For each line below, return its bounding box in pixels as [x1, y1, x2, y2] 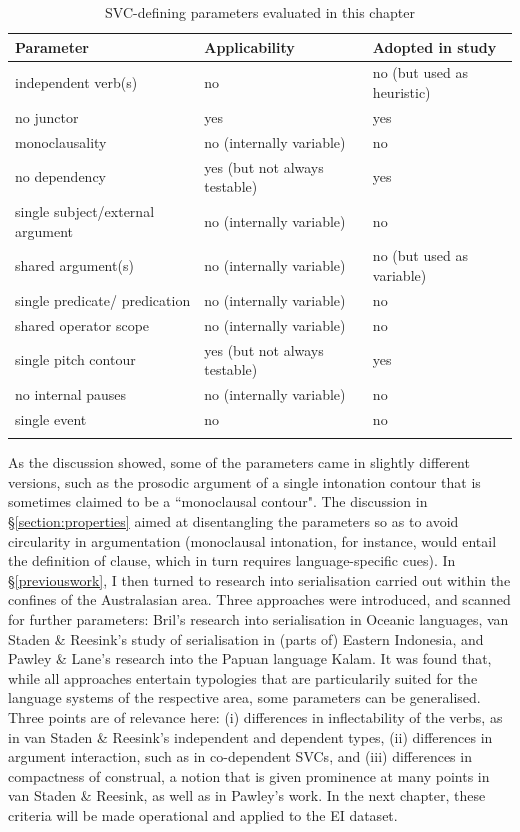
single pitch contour [15, 349, 136, 370]
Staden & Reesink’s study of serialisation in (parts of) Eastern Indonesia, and [8, 628, 484, 649]
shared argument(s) [15, 255, 134, 276]
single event [15, 408, 87, 429]
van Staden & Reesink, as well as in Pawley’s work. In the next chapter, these [8, 785, 486, 806]
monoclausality [15, 131, 107, 152]
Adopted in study [372, 36, 497, 57]
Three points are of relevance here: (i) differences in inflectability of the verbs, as [8, 706, 503, 727]
